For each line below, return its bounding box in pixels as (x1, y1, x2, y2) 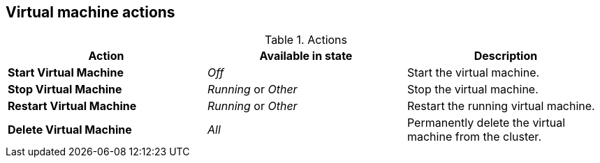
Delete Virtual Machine (8, 123, 132, 137)
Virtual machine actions (6, 3, 175, 21)
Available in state (259, 49, 353, 63)
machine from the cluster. (407, 130, 541, 144)
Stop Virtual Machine (8, 82, 122, 97)
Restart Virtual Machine (8, 99, 137, 114)
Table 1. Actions (264, 33, 348, 47)
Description (474, 49, 538, 63)
